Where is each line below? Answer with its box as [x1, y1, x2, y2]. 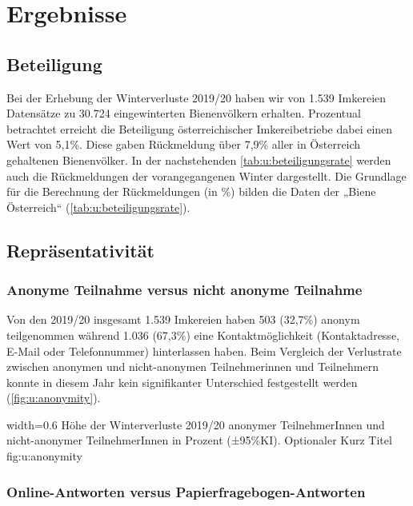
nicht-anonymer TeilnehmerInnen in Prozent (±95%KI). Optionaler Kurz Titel [6, 432, 392, 448]
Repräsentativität [6, 237, 154, 262]
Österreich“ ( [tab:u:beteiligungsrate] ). [6, 198, 190, 215]
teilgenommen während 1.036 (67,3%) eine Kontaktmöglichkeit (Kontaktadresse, [6, 326, 399, 343]
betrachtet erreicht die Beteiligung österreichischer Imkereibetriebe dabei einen [6, 120, 393, 137]
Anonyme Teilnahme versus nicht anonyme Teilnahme [6, 280, 363, 300]
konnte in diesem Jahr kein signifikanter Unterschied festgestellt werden [6, 373, 358, 390]
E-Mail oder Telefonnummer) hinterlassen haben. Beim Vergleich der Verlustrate [6, 342, 402, 359]
